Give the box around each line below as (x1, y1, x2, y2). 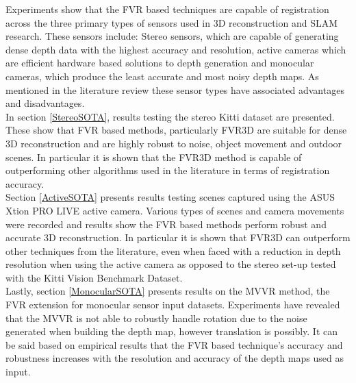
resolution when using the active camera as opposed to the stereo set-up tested (5, 257, 336, 271)
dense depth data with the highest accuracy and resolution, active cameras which (5, 42, 346, 56)
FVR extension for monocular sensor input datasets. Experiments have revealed (5, 297, 340, 312)
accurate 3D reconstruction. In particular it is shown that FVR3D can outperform (5, 230, 351, 245)
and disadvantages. (5, 96, 85, 110)
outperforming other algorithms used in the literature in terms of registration (5, 163, 330, 177)
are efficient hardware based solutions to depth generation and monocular (5, 55, 314, 70)
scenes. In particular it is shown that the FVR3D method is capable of (5, 149, 302, 164)
